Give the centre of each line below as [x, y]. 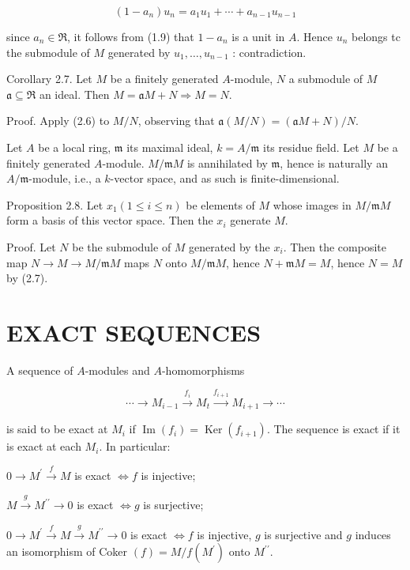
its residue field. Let [311, 147]
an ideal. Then [74, 94]
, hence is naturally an [334, 162]
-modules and [117, 370]
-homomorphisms [203, 370]
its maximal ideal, [170, 147]
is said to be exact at [57, 429]
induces [373, 534]
